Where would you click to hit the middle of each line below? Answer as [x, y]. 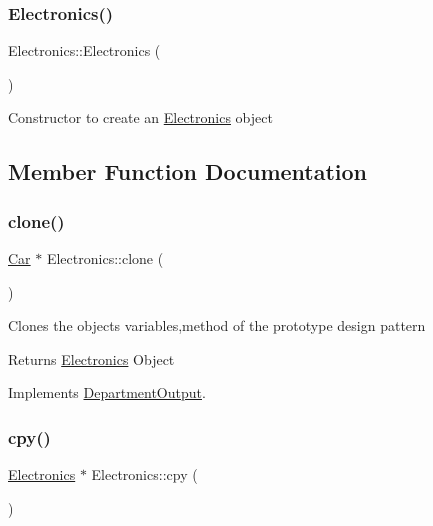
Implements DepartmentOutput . [107, 392]
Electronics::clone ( [105, 258]
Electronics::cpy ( [144, 474]
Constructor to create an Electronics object [140, 117]
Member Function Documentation [188, 171]
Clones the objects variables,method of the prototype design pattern [217, 325]
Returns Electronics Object [91, 358]
